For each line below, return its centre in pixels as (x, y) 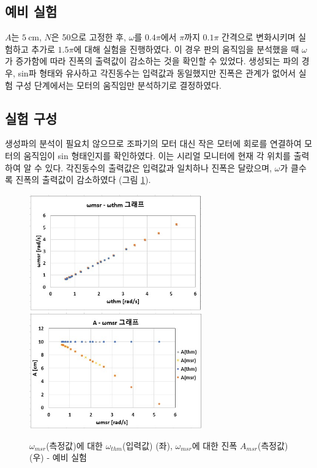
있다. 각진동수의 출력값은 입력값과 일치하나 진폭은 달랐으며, (158, 167)
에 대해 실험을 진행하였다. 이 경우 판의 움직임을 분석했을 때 (186, 49)
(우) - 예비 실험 (58, 457)
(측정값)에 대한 (74, 445)
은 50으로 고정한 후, (88, 37)
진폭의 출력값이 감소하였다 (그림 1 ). (83, 180)
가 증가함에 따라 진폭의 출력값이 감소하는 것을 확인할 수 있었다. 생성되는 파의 (152, 61)
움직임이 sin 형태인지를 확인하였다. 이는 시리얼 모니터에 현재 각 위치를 (157, 155)
